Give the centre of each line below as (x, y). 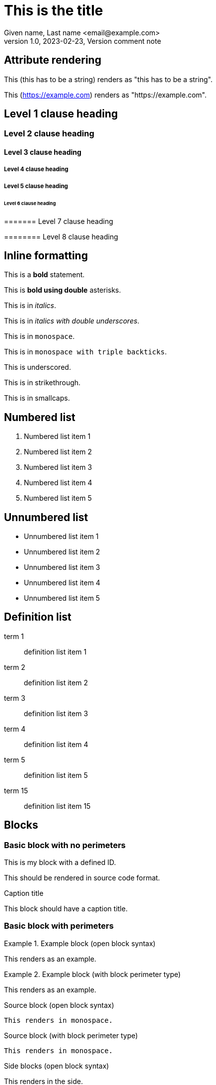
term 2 (15, 667)
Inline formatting (46, 255)
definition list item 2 (56, 682)
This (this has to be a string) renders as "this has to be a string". (108, 79)
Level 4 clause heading (36, 169)
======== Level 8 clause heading (61, 236)
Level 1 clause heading (61, 114)
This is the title (54, 10)
